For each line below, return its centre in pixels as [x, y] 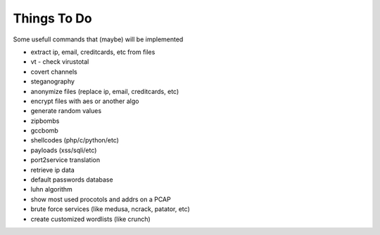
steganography [53, 81]
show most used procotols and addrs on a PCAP [101, 199]
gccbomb [45, 130]
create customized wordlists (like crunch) [90, 219]
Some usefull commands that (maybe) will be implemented [98, 39]
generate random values [66, 111]
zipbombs [45, 121]
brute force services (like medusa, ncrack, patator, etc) [110, 209]
